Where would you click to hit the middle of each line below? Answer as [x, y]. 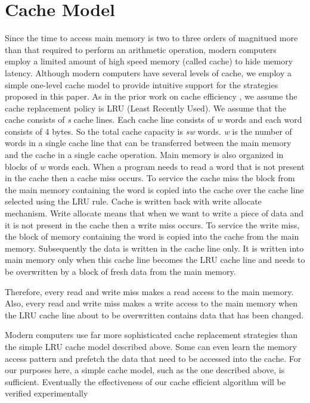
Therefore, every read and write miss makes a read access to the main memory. [149, 291]
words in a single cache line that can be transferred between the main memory [148, 143]
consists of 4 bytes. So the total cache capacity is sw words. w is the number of [148, 131]
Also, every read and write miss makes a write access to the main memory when [151, 303]
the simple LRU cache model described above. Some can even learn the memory [151, 346]
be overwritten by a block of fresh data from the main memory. [120, 271]
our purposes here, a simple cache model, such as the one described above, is [145, 370]
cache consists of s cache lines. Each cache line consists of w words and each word [154, 120]
